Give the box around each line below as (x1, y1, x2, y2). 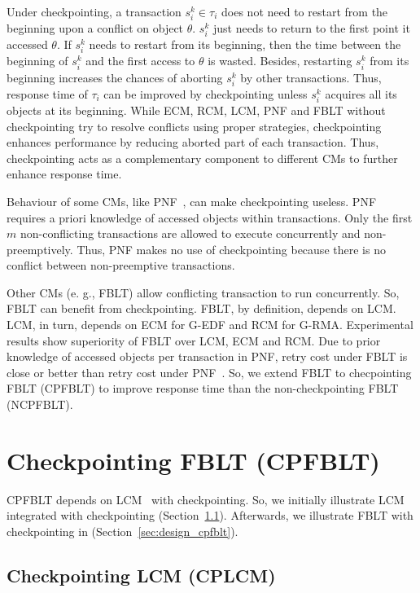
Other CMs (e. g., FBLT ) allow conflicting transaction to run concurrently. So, (7, 283, 400, 301)
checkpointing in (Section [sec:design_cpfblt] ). (7, 522, 238, 539)
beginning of (7, 52, 68, 69)
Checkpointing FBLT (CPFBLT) (7, 443, 380, 477)
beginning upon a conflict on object (7, 20, 184, 37)
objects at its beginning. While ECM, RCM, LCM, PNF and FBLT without (7, 101, 386, 118)
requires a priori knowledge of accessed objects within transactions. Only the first (7, 209, 413, 226)
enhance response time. (7, 165, 122, 182)
